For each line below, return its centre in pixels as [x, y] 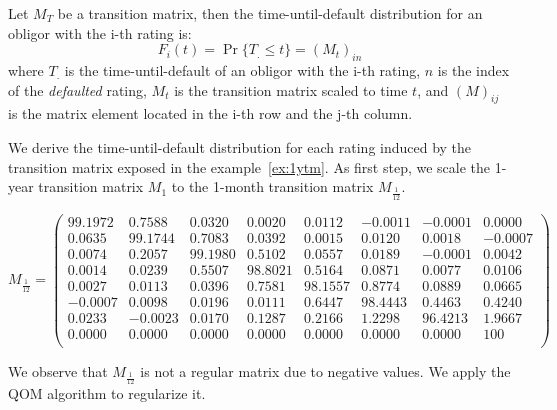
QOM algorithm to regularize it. [107, 393]
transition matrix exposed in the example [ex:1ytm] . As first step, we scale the [249, 166]
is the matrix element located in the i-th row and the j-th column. [210, 113]
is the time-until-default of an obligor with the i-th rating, [242, 69]
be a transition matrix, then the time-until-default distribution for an [270, 13]
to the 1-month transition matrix [272, 186]
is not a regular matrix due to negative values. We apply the [325, 370]
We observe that [58, 370]
